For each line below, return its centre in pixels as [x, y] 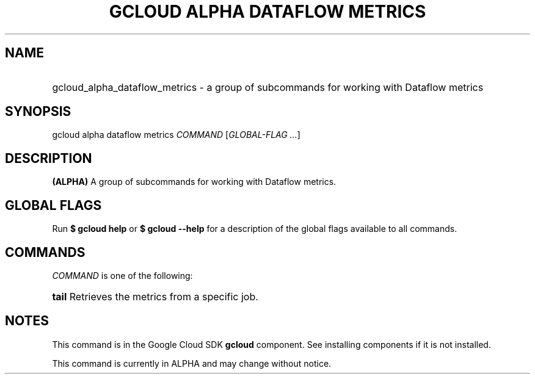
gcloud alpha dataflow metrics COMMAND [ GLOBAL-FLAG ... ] [176, 135]
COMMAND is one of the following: [122, 275]
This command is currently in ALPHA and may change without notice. [192, 363]
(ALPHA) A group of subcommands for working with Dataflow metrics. [194, 182]
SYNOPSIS [38, 112]
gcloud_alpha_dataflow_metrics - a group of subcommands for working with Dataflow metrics [268, 87]
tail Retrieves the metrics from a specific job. [155, 296]
